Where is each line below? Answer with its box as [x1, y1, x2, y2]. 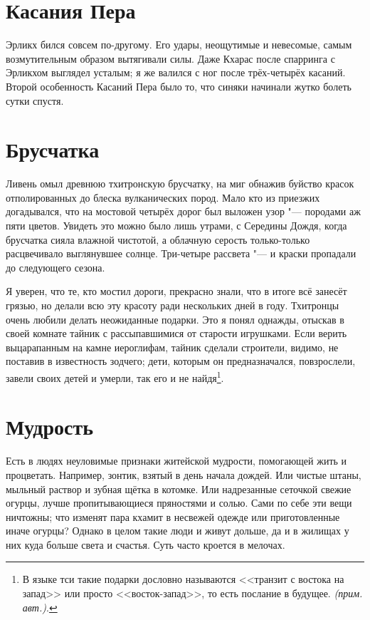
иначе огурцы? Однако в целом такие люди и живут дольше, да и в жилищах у [6, 523, 349, 538]
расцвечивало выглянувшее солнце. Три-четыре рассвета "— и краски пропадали [6, 246, 356, 261]
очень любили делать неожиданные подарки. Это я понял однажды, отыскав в [6, 311, 344, 326]
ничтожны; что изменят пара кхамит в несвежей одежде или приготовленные [6, 509, 340, 524]
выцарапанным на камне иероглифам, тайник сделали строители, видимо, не [6, 339, 339, 354]
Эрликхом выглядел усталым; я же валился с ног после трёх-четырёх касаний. [6, 65, 346, 80]
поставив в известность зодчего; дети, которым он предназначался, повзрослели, [6, 353, 356, 368]
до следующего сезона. [6, 259, 105, 274]
